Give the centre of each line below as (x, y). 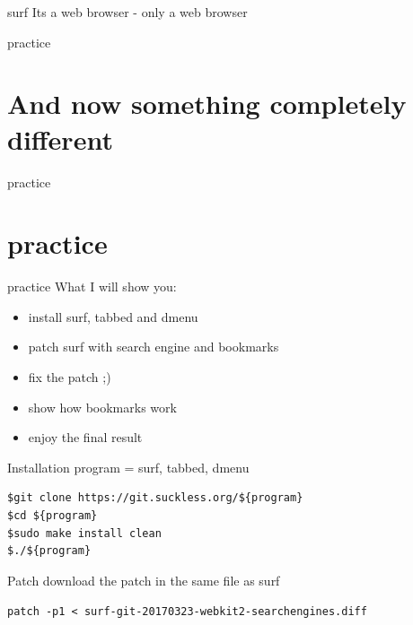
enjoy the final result (85, 437)
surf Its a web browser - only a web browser (127, 12)
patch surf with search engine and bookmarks (154, 347)
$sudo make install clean (84, 533)
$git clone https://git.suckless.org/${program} (155, 498)
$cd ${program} (53, 515)
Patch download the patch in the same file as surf (144, 580)
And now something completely (207, 104)
